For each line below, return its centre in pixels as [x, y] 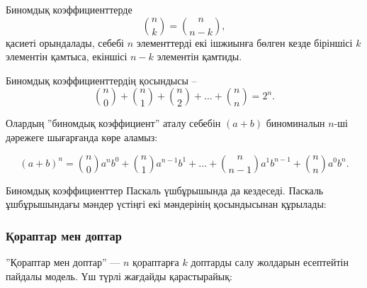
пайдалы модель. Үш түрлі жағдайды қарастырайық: [119, 276]
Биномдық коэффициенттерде [69, 9]
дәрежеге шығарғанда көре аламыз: [82, 137]
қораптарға [156, 261]
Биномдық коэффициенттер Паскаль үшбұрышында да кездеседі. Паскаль [165, 190]
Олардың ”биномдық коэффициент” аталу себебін [113, 123]
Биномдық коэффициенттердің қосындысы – [101, 80]
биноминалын [295, 123]
